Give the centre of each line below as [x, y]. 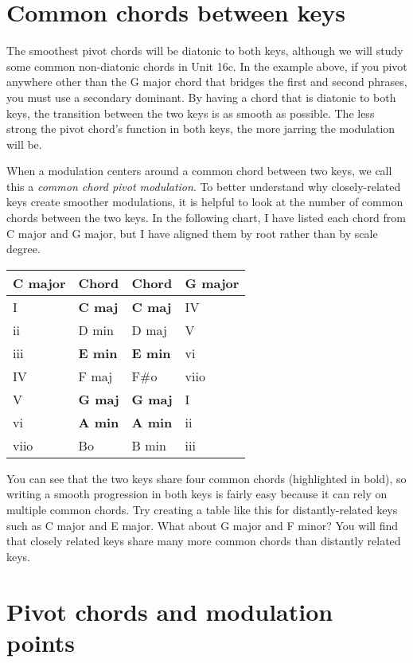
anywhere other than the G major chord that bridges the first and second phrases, [207, 82]
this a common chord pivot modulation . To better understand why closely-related [204, 186]
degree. [23, 249]
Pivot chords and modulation [170, 611]
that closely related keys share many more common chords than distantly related [204, 541]
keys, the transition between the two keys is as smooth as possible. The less [191, 113]
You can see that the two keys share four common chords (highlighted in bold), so [206, 478]
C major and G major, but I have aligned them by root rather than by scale [192, 233]
